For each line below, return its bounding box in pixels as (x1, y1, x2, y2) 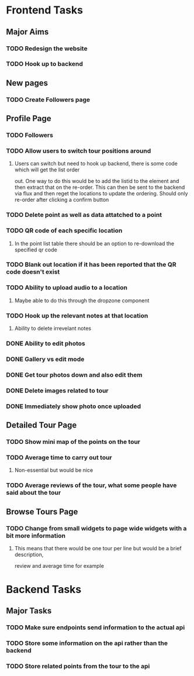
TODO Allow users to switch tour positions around (6, 147, 151, 155)
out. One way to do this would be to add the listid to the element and (14, 178, 179, 185)
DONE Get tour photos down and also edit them (6, 371, 143, 379)
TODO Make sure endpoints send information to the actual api (6, 623, 185, 632)
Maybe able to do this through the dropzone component (14, 296, 150, 304)
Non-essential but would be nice (14, 467, 93, 474)
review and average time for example (14, 562, 104, 569)
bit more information (6, 532, 66, 540)
